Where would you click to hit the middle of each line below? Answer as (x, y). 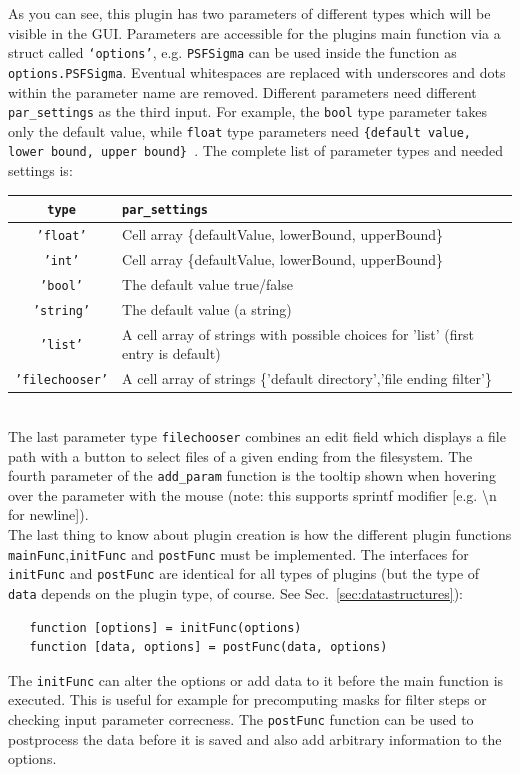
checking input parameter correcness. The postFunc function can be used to (241, 718)
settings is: (40, 170)
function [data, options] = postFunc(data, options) (208, 647)
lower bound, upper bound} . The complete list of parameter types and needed (256, 150)
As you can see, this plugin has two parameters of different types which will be (249, 13)
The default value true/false (207, 283)
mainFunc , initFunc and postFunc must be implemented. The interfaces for (238, 553)
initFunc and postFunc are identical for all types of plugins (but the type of (244, 573)
